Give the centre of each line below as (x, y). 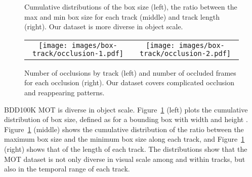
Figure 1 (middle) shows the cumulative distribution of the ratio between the (124, 129)
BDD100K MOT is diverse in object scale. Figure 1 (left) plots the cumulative (126, 109)
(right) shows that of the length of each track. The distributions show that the (126, 149)
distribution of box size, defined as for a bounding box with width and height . (126, 119)
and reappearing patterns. (65, 92)
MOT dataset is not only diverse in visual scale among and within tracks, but (125, 159)
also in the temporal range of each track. (67, 169)
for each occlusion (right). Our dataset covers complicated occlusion (130, 82)
